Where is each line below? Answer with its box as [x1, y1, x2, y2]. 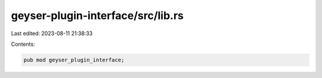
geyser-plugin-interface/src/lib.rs [11, 9, 184, 22]
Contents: [11, 40, 35, 48]
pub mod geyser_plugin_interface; [23, 57, 125, 63]
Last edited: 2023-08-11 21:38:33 [11, 30, 93, 37]
